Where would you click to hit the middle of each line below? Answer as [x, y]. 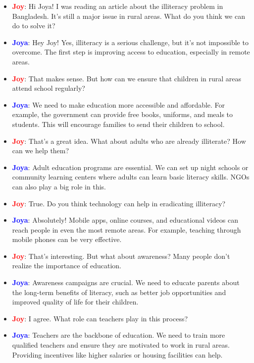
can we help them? [41, 151]
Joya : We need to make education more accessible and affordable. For [119, 104]
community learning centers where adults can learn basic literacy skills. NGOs [131, 177]
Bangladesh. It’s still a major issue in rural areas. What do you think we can [128, 16]
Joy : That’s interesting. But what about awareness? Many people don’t [121, 256]
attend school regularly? [49, 88]
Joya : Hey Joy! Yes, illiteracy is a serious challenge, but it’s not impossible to [130, 42]
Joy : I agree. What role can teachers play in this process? [100, 318]
